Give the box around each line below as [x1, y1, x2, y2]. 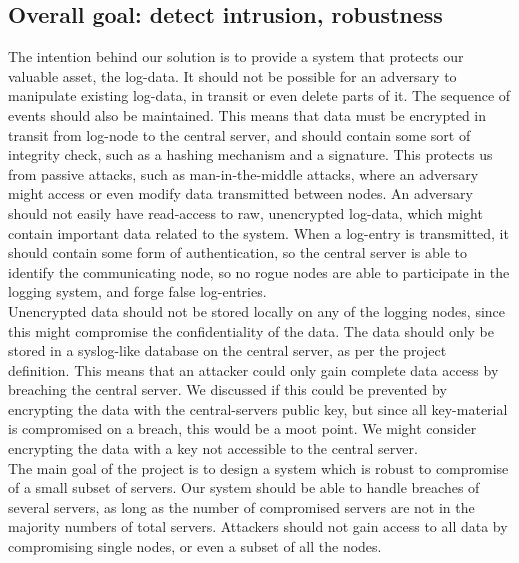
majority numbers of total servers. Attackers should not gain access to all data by [8, 516, 508, 537]
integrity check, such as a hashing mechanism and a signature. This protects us [8, 144, 493, 165]
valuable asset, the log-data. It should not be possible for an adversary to [8, 65, 457, 86]
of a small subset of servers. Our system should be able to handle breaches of [8, 477, 480, 498]
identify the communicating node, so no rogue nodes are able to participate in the [8, 261, 510, 282]
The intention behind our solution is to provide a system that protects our [8, 46, 464, 67]
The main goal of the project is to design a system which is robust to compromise [8, 457, 509, 478]
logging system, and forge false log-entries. [8, 281, 267, 302]
